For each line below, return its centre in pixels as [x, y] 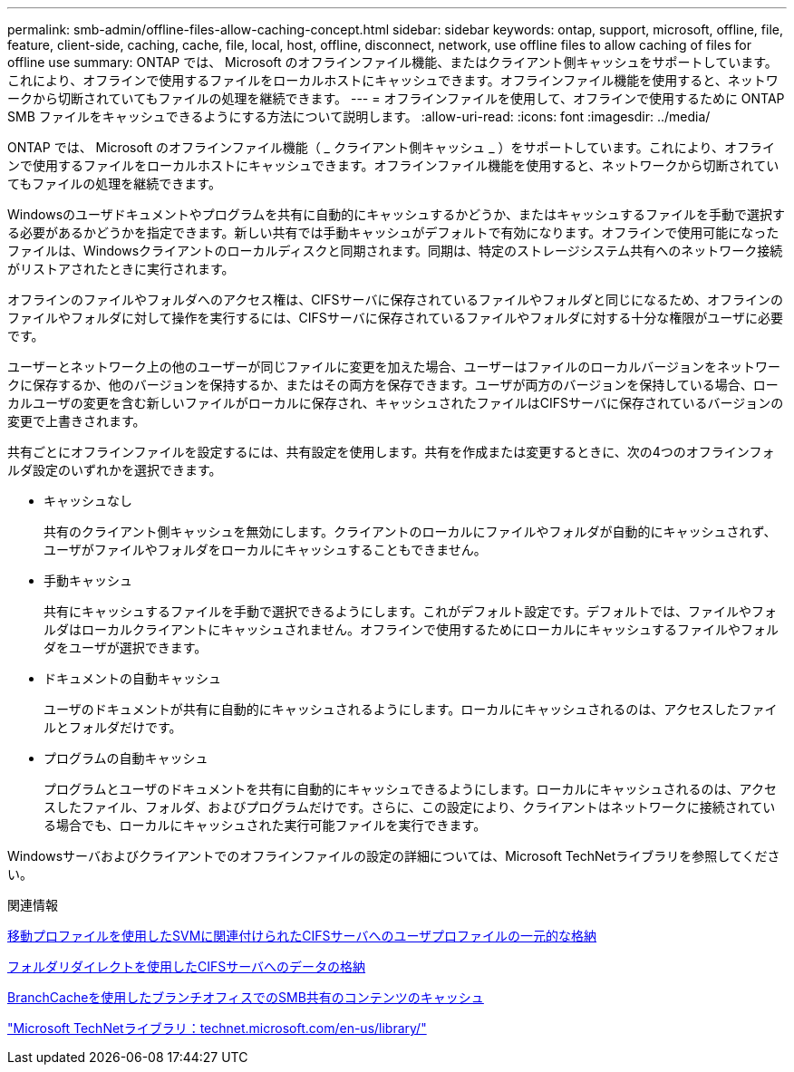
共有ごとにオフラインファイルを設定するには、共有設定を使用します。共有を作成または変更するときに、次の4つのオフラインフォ [391, 452]
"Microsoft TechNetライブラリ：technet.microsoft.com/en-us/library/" [217, 1028]
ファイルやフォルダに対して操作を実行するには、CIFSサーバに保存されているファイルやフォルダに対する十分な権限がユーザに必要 [395, 318]
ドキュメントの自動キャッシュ [132, 678]
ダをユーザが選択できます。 [126, 647]
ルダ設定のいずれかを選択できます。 [115, 470]
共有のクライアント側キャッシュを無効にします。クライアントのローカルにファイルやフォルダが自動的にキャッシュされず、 [410, 531]
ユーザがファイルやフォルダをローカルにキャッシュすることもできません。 [265, 550]
